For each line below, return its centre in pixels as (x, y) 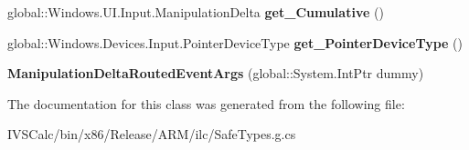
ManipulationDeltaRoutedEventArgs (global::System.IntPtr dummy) (216, 73)
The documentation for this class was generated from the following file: (206, 103)
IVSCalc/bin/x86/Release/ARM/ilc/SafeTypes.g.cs (152, 134)
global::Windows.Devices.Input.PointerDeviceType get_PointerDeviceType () (235, 42)
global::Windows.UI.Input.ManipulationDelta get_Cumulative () (196, 12)
